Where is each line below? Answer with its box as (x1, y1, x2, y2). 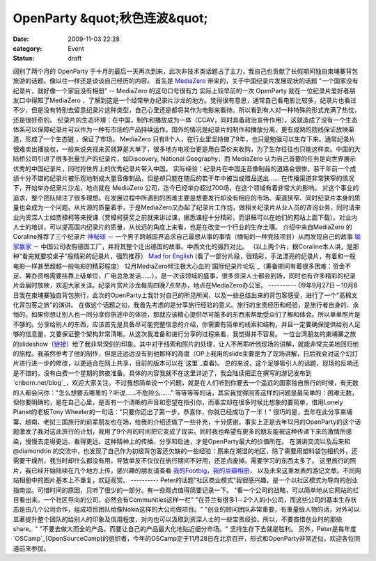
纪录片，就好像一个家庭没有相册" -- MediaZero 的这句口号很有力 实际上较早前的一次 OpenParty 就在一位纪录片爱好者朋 (13, 86, 356, 95)
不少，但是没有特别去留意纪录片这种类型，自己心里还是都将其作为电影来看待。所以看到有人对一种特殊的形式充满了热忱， (13, 106, 361, 114)
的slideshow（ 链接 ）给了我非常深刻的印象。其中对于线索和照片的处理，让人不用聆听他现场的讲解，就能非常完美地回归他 (13, 340, 359, 348)
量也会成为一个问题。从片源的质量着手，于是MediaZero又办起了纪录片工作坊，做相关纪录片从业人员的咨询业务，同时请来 (13, 203, 361, 212)
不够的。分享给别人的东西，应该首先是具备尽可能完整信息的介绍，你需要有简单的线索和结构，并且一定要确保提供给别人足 (13, 320, 361, 329)
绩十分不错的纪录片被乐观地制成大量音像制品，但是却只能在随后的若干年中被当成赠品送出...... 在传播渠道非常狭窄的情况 (13, 174, 355, 182)
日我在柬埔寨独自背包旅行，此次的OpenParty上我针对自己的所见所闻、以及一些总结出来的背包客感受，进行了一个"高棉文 (13, 291, 358, 299)
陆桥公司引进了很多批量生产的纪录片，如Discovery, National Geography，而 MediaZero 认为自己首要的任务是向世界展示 (13, 155, 357, 163)
